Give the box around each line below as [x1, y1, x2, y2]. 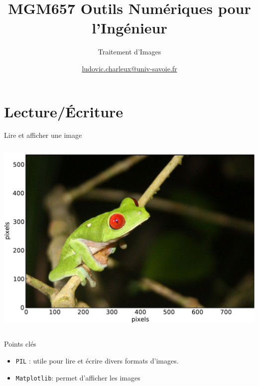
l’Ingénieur [92, 17, 167, 38]
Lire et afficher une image [4, 130, 82, 140]
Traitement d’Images [98, 46, 161, 57]
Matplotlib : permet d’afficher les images [15, 372, 140, 383]
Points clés [4, 339, 36, 349]
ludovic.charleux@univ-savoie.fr [82, 63, 177, 73]
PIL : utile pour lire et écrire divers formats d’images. [15, 355, 179, 366]
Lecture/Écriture [4, 101, 124, 121]
